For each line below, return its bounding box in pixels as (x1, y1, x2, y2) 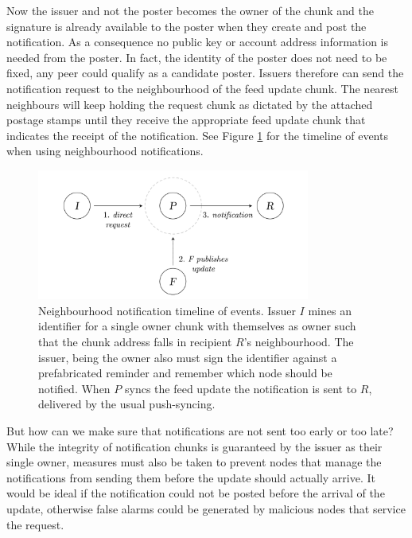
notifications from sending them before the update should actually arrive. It (6, 469, 375, 485)
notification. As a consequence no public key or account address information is (6, 33, 389, 50)
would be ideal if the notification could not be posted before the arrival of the (6, 485, 385, 501)
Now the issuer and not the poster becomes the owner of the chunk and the (6, 2, 374, 18)
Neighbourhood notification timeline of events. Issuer (38, 302, 296, 318)
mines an (308, 302, 352, 318)
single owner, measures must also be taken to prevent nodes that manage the (6, 454, 382, 470)
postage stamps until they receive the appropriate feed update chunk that (6, 111, 366, 128)
